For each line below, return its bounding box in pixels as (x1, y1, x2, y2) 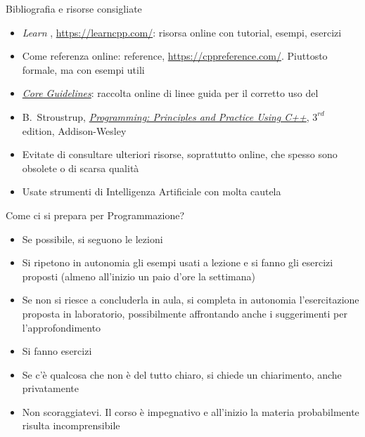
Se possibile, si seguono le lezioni (22, 231, 163, 246)
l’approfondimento (22, 320, 101, 334)
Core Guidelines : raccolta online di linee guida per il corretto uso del (22, 86, 319, 100)
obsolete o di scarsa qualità (22, 160, 139, 175)
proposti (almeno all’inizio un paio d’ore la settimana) (22, 268, 256, 283)
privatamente (22, 381, 79, 396)
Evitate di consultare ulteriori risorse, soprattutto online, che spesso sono (22, 147, 338, 162)
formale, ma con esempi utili (22, 62, 145, 77)
